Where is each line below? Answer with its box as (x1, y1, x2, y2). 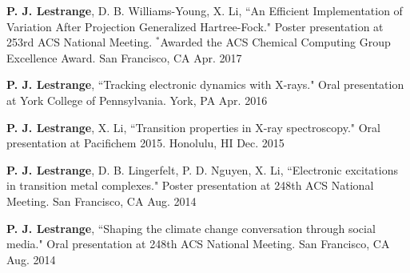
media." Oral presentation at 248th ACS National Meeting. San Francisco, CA (6, 235, 390, 252)
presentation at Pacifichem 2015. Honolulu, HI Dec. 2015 (6, 134, 285, 151)
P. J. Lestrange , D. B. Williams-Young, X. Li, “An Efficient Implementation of (6, 2, 403, 18)
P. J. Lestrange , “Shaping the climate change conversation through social (6, 219, 376, 236)
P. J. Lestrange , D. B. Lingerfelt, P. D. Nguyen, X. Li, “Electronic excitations (6, 161, 398, 178)
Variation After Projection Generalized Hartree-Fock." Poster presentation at (6, 18, 384, 34)
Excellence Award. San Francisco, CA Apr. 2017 (6, 49, 242, 66)
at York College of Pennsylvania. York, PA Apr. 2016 (6, 91, 268, 108)
